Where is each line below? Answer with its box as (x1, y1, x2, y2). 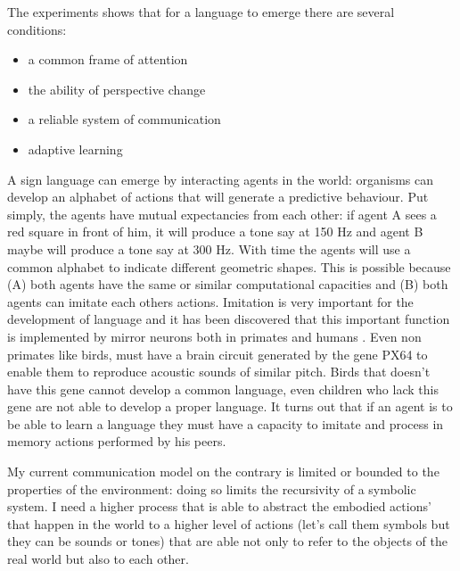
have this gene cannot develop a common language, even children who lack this (7, 379, 439, 398)
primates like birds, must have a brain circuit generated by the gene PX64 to (7, 344, 428, 363)
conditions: (7, 20, 67, 38)
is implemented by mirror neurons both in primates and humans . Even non (7, 327, 422, 345)
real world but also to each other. (7, 550, 189, 568)
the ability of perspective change (28, 79, 206, 98)
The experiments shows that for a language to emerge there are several (7, 3, 395, 21)
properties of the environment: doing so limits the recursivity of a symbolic (7, 479, 416, 498)
